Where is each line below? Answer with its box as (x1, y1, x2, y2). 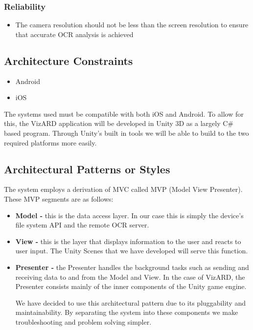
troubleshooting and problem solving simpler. (15, 316, 152, 327)
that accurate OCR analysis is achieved (15, 29, 134, 39)
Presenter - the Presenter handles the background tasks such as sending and (15, 262, 249, 272)
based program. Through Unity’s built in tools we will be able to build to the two (4, 127, 249, 138)
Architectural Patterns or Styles (4, 161, 170, 176)
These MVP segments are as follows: (4, 193, 114, 204)
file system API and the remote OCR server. (15, 220, 149, 230)
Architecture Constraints (4, 53, 133, 68)
